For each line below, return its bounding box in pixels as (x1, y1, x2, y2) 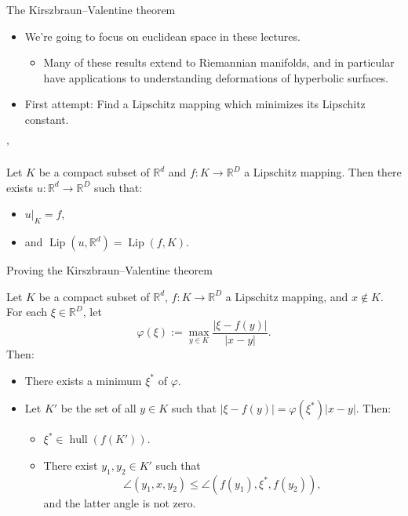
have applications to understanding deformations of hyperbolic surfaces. (43, 69, 388, 85)
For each (6, 303, 47, 320)
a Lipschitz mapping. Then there (244, 164, 402, 180)
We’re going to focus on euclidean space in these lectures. (24, 27, 301, 44)
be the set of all (60, 400, 137, 416)
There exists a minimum (24, 372, 142, 388)
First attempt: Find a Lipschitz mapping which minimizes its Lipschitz (24, 96, 366, 112)
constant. (24, 111, 69, 127)
